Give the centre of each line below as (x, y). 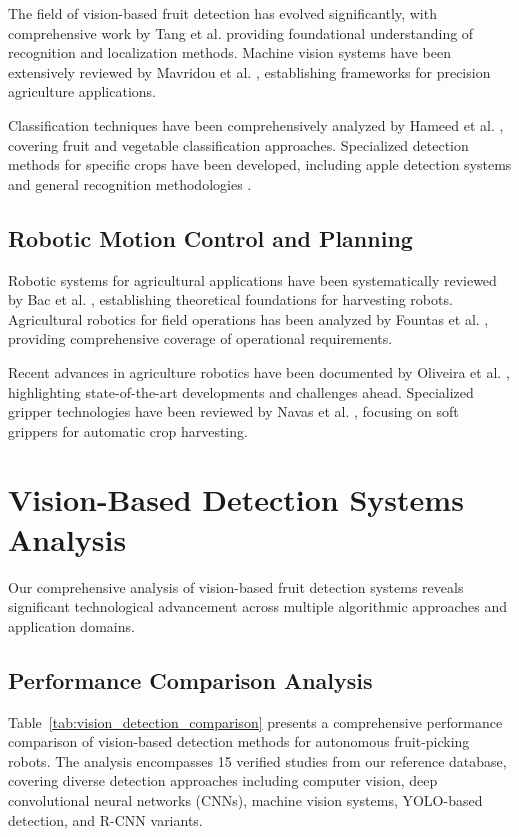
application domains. (71, 625)
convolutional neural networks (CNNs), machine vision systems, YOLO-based (245, 799)
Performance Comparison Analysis (190, 679)
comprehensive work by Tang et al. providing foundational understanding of (241, 32)
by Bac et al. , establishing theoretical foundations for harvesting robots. (230, 299)
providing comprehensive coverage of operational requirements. (200, 338)
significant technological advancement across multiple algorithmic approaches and (257, 606)
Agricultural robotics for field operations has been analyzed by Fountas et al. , (248, 318)
